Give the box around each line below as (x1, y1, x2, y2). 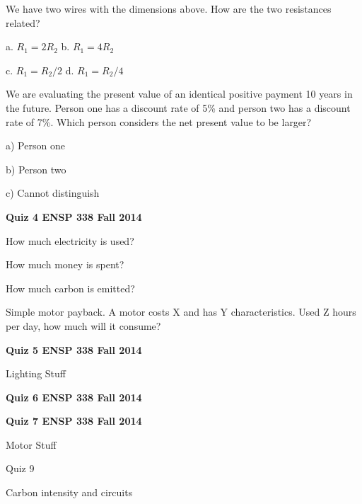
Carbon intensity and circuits (6, 485, 133, 500)
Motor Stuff (6, 437, 57, 452)
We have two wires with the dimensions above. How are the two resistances (6, 1, 332, 16)
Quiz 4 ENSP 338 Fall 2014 (6, 209, 142, 224)
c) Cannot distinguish (6, 185, 100, 200)
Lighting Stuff (6, 366, 66, 381)
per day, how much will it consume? (6, 318, 161, 333)
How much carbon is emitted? (6, 280, 135, 295)
